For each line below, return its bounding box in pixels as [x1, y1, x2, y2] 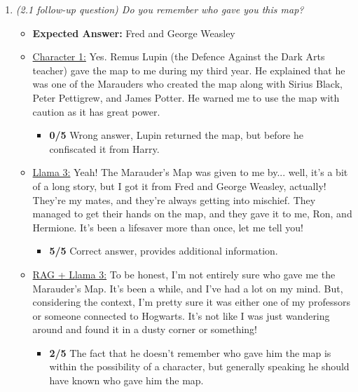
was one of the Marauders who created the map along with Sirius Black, [32, 76, 343, 91]
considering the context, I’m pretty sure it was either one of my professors [32, 295, 350, 309]
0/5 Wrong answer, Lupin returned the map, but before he [49, 128, 303, 142]
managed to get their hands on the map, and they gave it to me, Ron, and [32, 206, 352, 221]
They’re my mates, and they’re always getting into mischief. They [32, 192, 316, 207]
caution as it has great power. [32, 104, 160, 119]
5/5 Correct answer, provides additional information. [49, 243, 278, 258]
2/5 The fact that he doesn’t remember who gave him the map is [49, 345, 331, 360]
